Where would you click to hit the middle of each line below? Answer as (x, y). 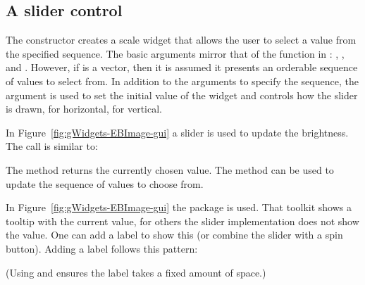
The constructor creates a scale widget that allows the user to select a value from (181, 40)
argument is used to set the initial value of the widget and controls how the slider (182, 95)
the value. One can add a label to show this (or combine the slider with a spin (174, 235)
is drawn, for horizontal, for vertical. (84, 109)
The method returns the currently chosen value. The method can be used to (170, 169)
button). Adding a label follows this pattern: (102, 248)
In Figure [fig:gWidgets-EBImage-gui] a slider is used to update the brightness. (177, 132)
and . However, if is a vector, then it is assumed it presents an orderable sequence (182, 67)
